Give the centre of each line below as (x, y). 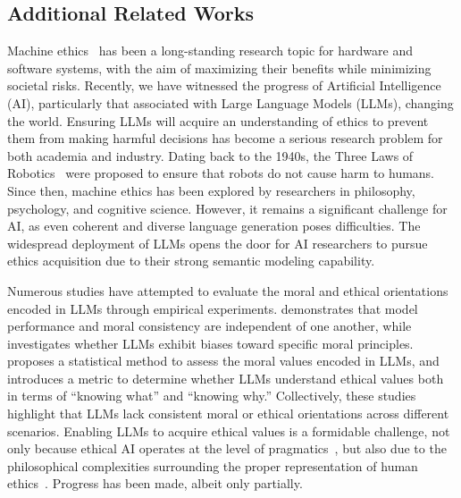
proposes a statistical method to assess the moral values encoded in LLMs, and (223, 361)
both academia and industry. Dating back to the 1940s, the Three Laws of (210, 155)
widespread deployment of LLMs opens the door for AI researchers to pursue (218, 243)
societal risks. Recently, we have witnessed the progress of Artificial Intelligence (224, 85)
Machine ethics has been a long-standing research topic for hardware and (210, 51)
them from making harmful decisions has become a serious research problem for (225, 138)
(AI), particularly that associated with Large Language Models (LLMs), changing (230, 102)
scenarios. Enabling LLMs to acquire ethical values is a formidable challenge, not (229, 430)
